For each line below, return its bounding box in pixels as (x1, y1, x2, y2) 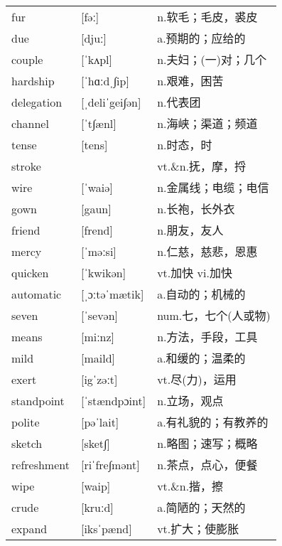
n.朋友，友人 (157, 222, 224, 239)
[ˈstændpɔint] (80, 392, 146, 409)
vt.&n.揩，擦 (157, 478, 224, 495)
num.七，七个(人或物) (157, 307, 271, 324)
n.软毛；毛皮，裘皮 (157, 9, 258, 26)
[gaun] (80, 200, 112, 217)
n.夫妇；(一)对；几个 (157, 51, 266, 68)
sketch (11, 434, 43, 451)
